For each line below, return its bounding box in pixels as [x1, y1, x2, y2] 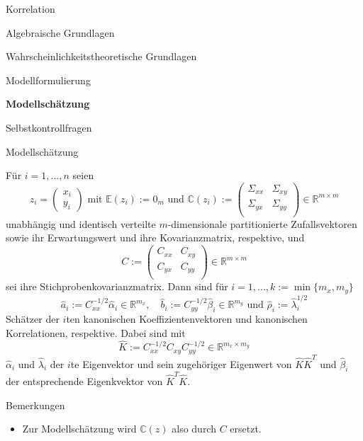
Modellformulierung [6, 72, 91, 87]
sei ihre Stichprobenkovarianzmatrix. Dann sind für [6, 279, 228, 294]
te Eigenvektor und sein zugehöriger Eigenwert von [70, 356, 292, 371]
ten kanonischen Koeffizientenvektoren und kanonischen [66, 311, 308, 326]
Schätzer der [6, 311, 60, 326]
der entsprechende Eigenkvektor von [6, 374, 163, 389]
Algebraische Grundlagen [6, 25, 115, 40]
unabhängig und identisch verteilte [6, 216, 156, 231]
